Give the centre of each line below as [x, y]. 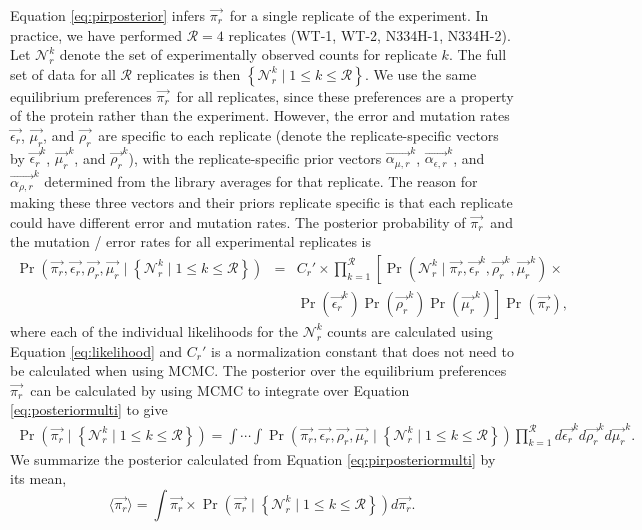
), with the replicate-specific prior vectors [255, 157]
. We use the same [420, 73]
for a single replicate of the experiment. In [359, 15]
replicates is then [188, 73]
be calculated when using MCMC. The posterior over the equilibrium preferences [258, 370]
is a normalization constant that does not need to [362, 350]
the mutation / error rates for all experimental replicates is [190, 241]
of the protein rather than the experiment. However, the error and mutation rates [260, 115]
